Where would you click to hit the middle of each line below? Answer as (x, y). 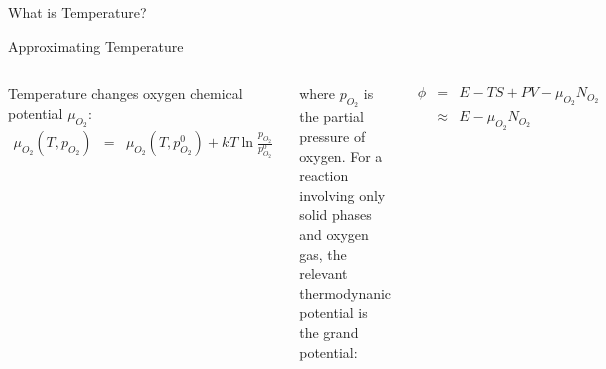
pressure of (332, 135)
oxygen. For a (341, 155)
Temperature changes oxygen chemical (125, 93)
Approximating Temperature (96, 45)
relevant (323, 273)
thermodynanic (345, 292)
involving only (342, 194)
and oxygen (334, 233)
